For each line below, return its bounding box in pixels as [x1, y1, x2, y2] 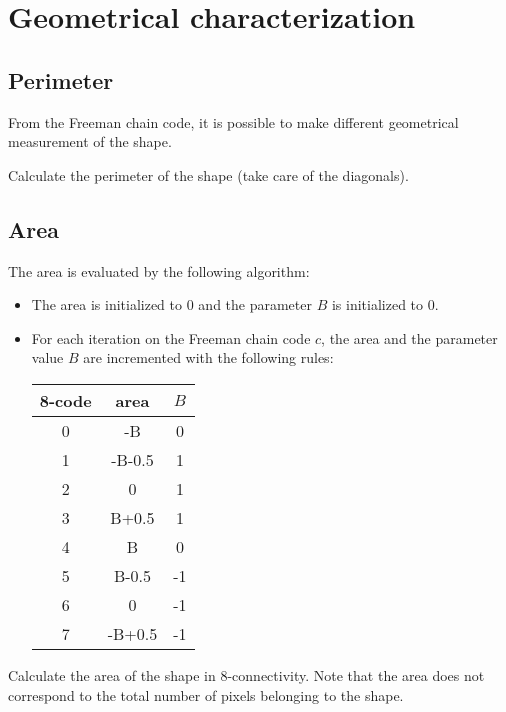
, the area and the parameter [321, 327, 498, 348]
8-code [39, 388, 92, 412]
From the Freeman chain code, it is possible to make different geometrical [8, 111, 459, 132]
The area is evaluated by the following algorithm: [8, 260, 310, 281]
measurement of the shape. [8, 131, 172, 152]
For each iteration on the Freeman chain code [31, 327, 311, 348]
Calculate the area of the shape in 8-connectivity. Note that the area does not [8, 664, 485, 685]
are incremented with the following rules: [83, 347, 334, 368]
